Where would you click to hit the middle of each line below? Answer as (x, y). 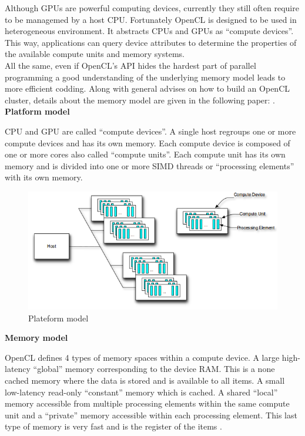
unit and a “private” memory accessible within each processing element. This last (151, 415)
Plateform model (58, 318)
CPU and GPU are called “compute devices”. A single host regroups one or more (150, 131)
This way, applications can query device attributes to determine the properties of (151, 42)
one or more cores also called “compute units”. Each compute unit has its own (145, 154)
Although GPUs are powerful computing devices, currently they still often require (152, 8)
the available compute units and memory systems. (95, 54)
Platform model (37, 111)
